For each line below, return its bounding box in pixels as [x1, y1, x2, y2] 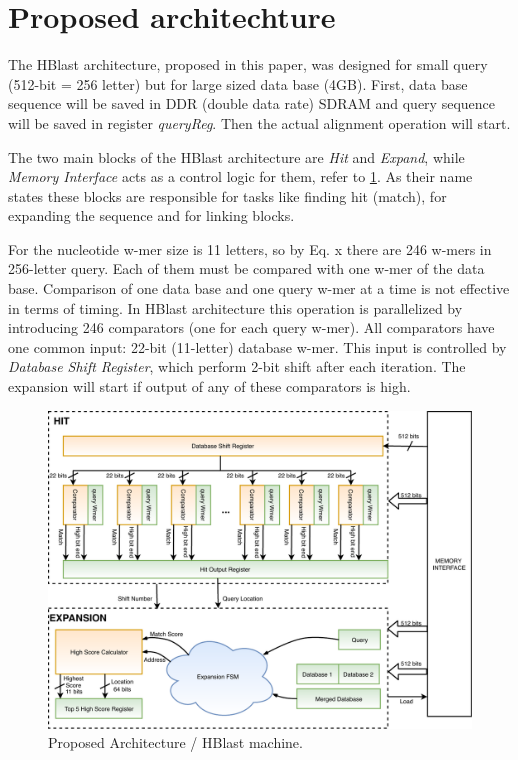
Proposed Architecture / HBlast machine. [48, 732, 303, 753]
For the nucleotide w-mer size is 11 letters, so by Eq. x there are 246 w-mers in [8, 238, 492, 259]
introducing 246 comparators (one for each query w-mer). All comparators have [8, 317, 495, 338]
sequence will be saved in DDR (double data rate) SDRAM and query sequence [8, 93, 495, 114]
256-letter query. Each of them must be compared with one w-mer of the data [8, 258, 485, 279]
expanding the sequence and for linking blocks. [8, 205, 295, 226]
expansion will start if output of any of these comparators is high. [8, 376, 411, 397]
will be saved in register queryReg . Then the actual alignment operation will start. [8, 112, 511, 133]
